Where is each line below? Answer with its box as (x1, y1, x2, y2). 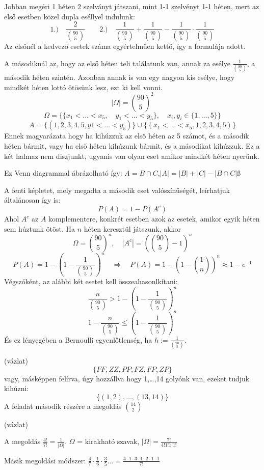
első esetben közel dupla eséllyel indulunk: (4, 11, 135, 21)
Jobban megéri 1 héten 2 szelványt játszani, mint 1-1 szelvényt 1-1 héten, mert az (4, 1, 259, 11)
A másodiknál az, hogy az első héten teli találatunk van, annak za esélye (4, 58, 230, 68)
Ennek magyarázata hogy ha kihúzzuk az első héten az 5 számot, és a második (4, 130, 249, 141)
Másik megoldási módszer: (4, 455, 86, 465)
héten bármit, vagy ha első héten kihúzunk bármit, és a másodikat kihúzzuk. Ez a (4, 141, 260, 151)
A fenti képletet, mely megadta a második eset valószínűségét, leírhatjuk (4, 184, 230, 195)
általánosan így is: (4, 195, 61, 205)
